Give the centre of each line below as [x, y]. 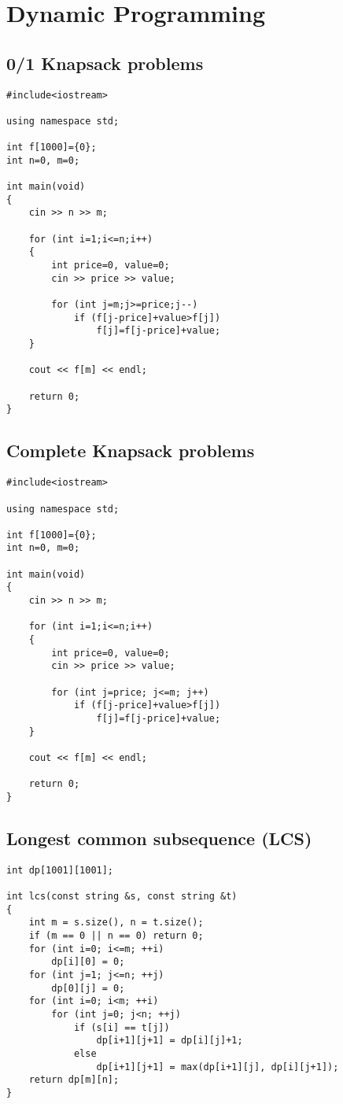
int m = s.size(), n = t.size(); [116, 923]
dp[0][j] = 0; [88, 988]
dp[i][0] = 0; [88, 962]
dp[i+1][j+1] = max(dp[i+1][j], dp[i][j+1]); [218, 1067]
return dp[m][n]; [74, 1080]
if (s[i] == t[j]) [122, 1027]
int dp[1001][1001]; [60, 870]
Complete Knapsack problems [131, 450]
